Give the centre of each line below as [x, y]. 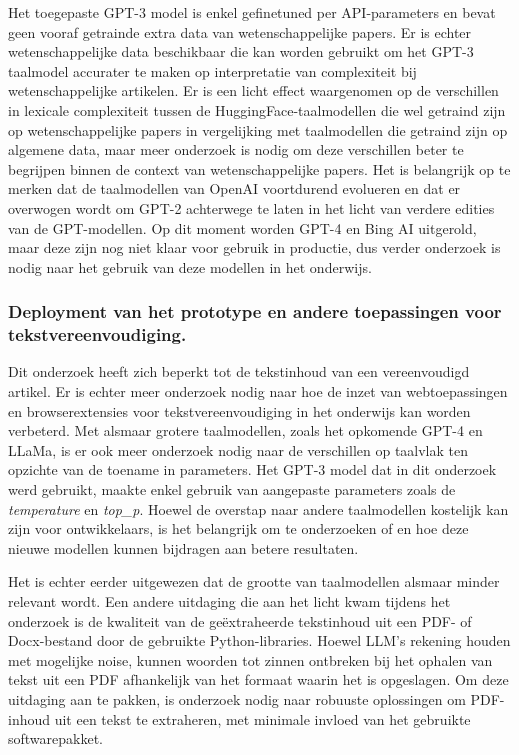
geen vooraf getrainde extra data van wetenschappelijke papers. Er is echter [240, 31]
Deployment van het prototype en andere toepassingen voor [255, 311]
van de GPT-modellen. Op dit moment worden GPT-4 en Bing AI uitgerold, [242, 227]
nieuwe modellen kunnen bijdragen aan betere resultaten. [183, 547]
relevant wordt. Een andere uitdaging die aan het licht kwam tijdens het [229, 600]
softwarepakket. [56, 738]
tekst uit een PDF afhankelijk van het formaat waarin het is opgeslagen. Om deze [258, 679]
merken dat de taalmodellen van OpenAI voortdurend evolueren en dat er [234, 188]
